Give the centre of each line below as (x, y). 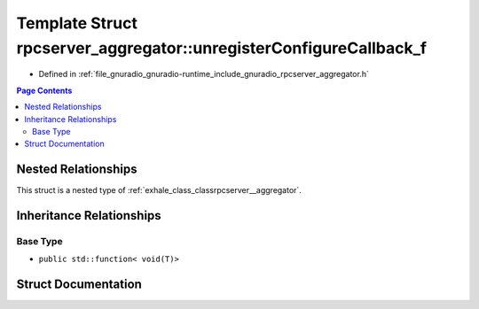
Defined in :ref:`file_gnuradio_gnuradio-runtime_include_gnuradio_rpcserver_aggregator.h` (204, 74)
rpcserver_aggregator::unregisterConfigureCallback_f (222, 48)
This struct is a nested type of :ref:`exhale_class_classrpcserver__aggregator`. (159, 190)
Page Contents (44, 90)
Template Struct (77, 23)
